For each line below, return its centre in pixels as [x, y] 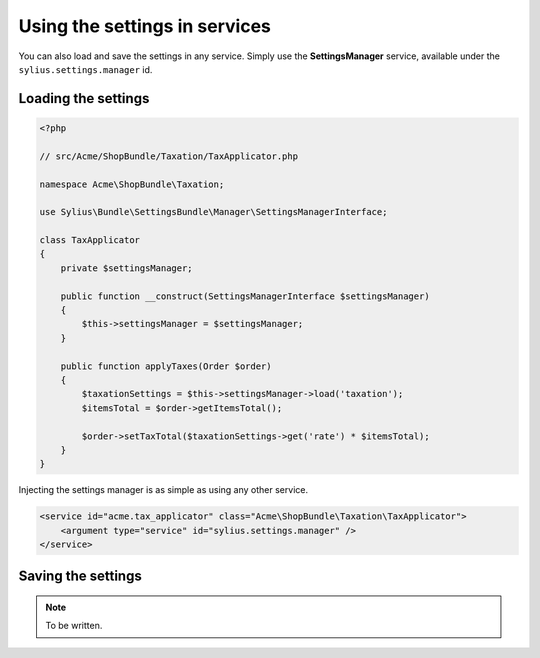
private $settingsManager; [127, 268]
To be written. [74, 626]
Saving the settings [80, 576]
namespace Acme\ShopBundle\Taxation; [132, 184]
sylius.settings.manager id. [85, 69]
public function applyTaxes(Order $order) [166, 366]
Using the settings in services [145, 26]
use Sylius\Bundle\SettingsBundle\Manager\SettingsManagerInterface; [213, 212]
